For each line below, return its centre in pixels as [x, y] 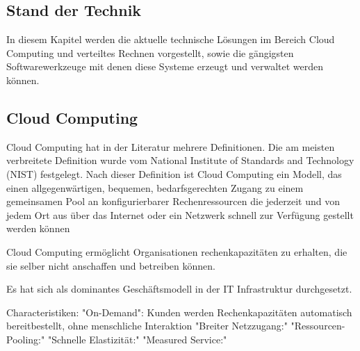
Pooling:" [26, 339]
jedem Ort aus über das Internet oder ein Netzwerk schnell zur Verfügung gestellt [180, 214]
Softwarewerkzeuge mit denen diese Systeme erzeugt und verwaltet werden [165, 66]
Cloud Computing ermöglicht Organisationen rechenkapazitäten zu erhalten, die [177, 251]
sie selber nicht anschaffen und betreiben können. [111, 265]
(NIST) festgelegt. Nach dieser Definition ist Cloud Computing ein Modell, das [174, 173]
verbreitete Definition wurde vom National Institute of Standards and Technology [180, 160]
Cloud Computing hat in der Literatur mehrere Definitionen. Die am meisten [171, 146]
